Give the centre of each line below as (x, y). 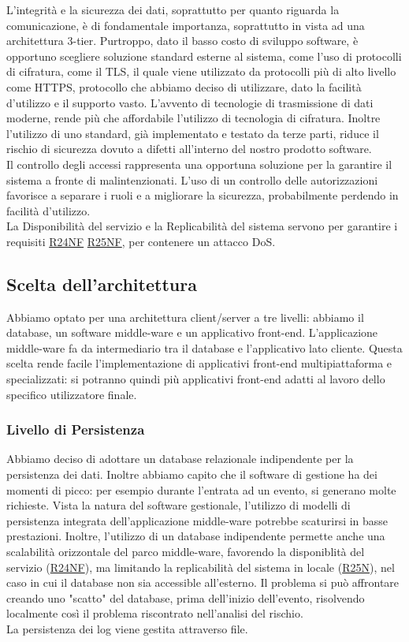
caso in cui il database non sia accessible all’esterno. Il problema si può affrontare (203, 582)
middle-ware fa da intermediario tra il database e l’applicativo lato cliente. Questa (204, 347)
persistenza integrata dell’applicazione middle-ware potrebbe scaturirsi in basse (197, 520)
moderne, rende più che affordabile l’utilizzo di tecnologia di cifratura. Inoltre (193, 118)
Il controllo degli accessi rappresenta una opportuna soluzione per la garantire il (199, 164)
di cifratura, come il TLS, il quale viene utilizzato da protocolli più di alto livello (201, 71)
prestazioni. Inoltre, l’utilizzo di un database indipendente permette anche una (196, 536)
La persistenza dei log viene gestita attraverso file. (127, 629)
